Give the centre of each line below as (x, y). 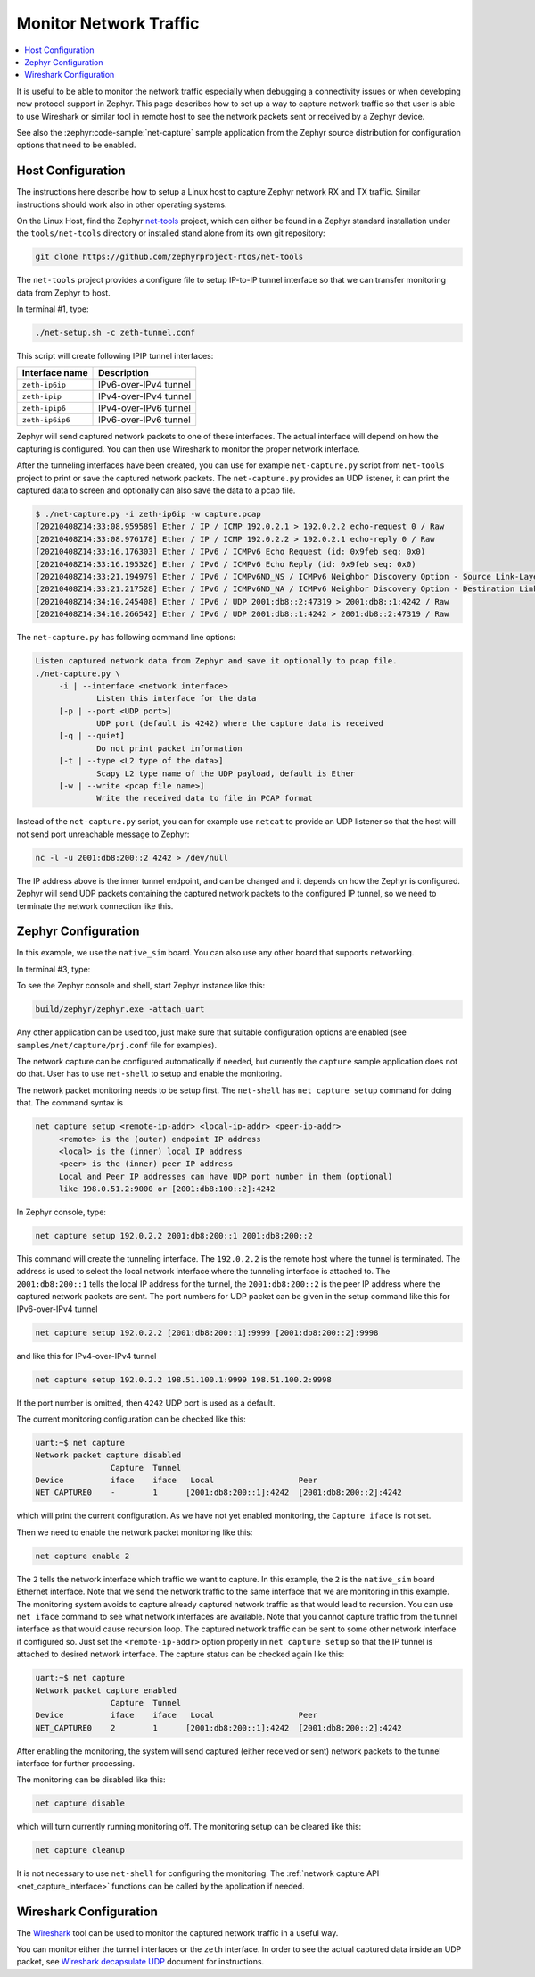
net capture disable (80, 1803)
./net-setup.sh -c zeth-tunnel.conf (115, 333)
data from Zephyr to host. (63, 292)
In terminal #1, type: (53, 309)
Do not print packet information (169, 748)
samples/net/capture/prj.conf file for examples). (117, 1045)
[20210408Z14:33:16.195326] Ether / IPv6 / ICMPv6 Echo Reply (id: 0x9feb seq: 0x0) (226, 564)
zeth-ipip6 (44, 408)
